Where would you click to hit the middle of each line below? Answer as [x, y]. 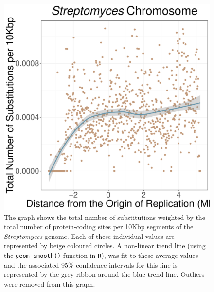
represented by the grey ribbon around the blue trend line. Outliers [104, 274]
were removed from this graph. [50, 283]
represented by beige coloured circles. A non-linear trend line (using [105, 246]
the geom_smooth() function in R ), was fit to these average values [101, 255]
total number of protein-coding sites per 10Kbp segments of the [99, 227]
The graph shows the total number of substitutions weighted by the [105, 217]
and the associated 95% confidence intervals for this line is [91, 265]
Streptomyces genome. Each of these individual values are [89, 236]
